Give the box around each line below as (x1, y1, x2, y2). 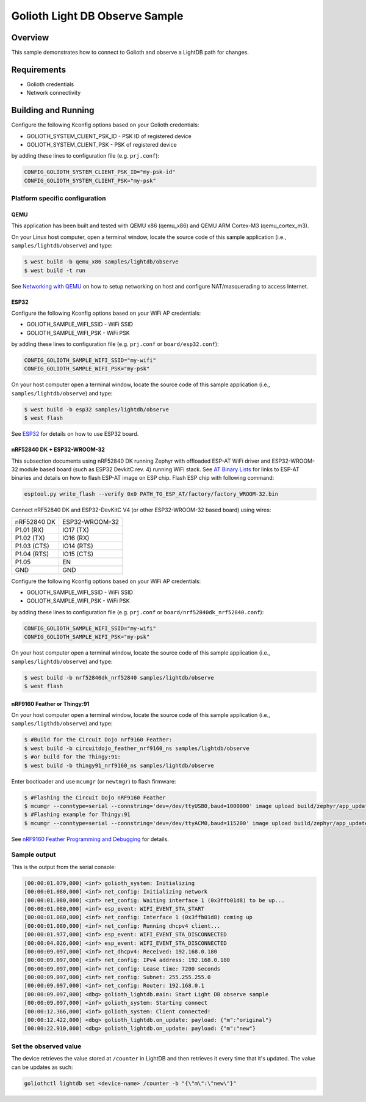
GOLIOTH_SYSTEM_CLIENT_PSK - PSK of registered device (26, 141, 177, 149)
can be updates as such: (11, 1063, 73, 1071)
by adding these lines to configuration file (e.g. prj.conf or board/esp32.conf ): (11, 340, 219, 348)
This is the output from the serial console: (11, 863, 116, 870)
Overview (11, 32, 49, 43)
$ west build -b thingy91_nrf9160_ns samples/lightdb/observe (24, 762, 214, 769)
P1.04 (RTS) (15, 549, 49, 558)
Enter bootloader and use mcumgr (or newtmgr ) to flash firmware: (11, 777, 176, 785)
